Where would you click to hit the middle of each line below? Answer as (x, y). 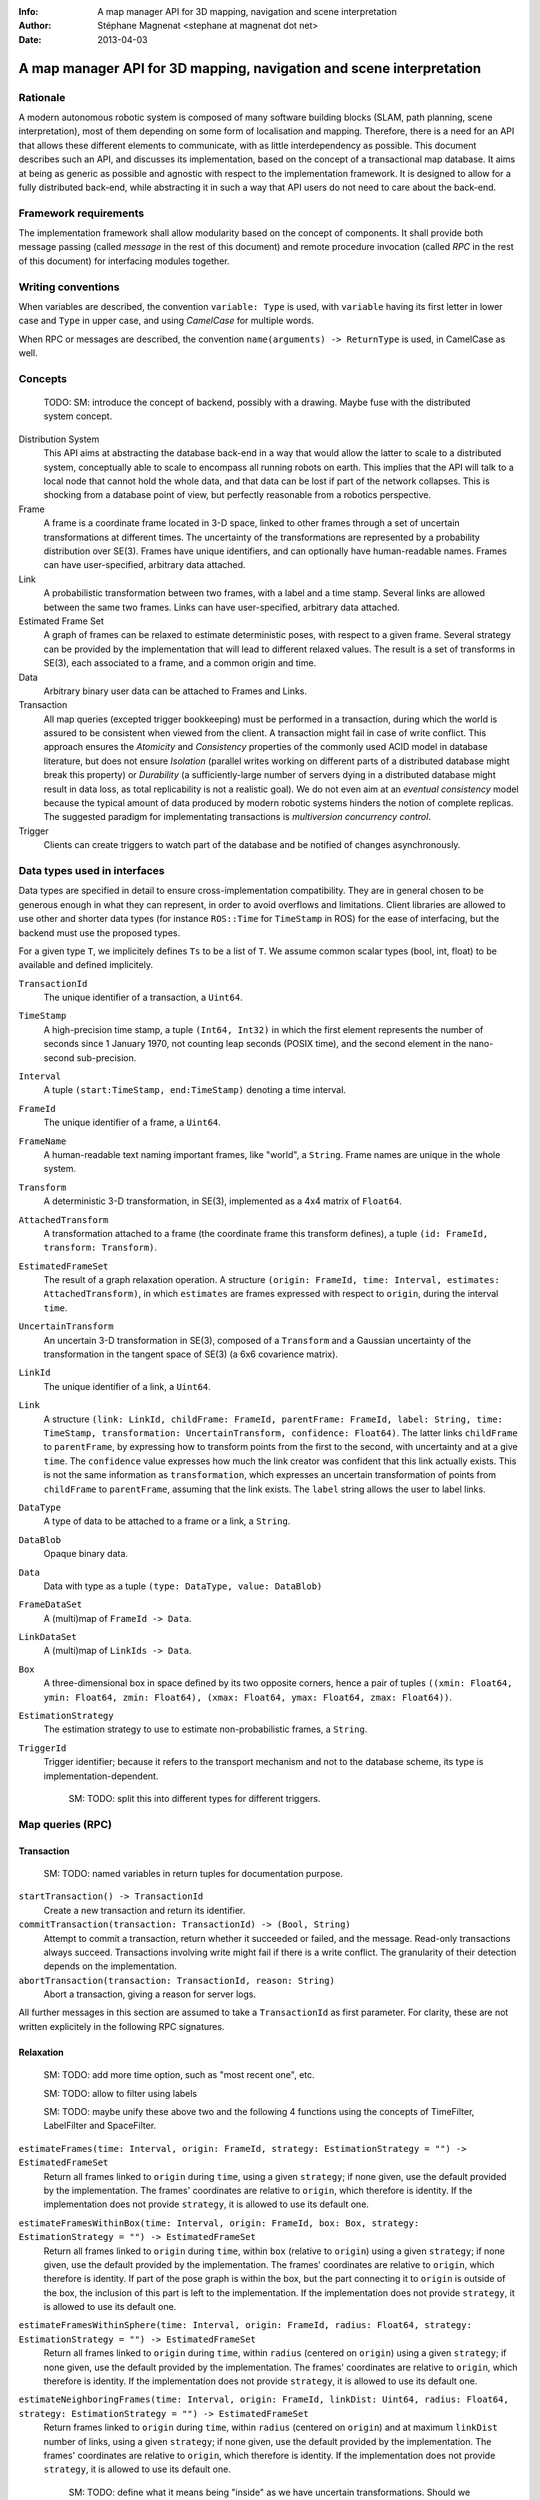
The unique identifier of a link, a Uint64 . (127, 1386)
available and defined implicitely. (86, 965)
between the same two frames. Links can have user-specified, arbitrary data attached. (221, 607)
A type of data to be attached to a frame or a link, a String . (167, 1521)
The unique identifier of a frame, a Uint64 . (132, 1122)
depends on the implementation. (110, 1966)
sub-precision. (106, 1057)
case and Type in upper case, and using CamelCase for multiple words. (166, 321)
